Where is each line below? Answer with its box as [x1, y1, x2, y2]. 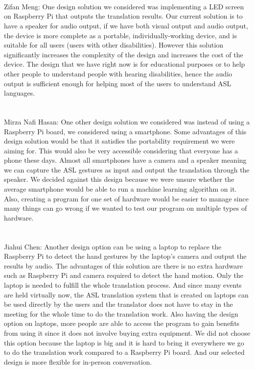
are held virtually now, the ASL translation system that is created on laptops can [4, 289, 249, 299]
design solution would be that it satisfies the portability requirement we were [4, 136, 235, 146]
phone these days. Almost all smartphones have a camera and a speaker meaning [4, 155, 247, 165]
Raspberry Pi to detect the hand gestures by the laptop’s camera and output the [4, 251, 247, 261]
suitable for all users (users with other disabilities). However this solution [4, 40, 224, 50]
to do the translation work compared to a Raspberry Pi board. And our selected [4, 347, 245, 357]
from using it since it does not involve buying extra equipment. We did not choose [4, 327, 251, 338]
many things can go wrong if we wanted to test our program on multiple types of [4, 203, 247, 213]
